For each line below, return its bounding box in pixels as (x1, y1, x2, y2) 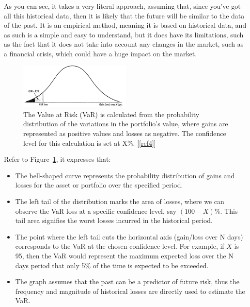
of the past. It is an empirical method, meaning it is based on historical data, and (4, 20, 247, 30)
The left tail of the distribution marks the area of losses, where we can (15, 196, 224, 206)
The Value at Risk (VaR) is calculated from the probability (23, 109, 200, 119)
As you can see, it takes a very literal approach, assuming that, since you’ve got (4, 1, 241, 11)
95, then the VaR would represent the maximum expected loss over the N (15, 250, 234, 260)
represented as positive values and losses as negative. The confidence (23, 128, 226, 138)
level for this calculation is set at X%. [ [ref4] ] (23, 137, 156, 148)
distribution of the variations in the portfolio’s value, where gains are (23, 119, 228, 129)
